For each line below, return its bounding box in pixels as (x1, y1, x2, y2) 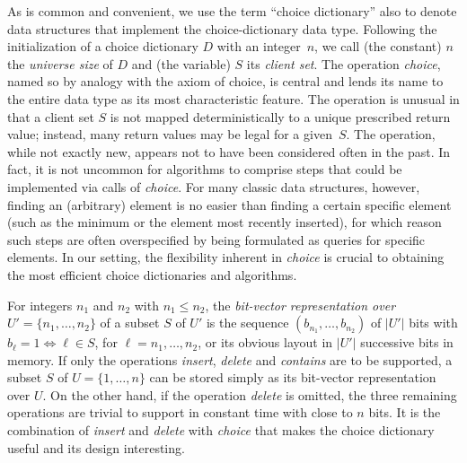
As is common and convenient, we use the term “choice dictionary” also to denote (7, 2, 457, 20)
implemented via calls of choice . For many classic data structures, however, (7, 177, 420, 196)
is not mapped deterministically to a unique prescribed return (110, 107, 451, 126)
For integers (7, 295, 73, 314)
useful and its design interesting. (7, 438, 185, 457)
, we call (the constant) (314, 37, 442, 56)
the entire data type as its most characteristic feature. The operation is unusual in (7, 89, 460, 108)
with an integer (216, 37, 301, 56)
